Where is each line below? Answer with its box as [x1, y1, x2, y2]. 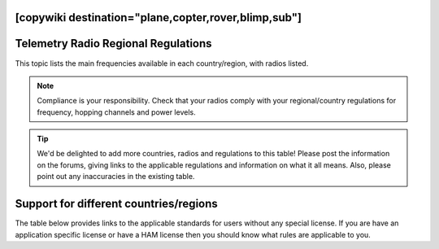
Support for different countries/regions [15, 197, 219, 211]
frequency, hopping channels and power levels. [37, 107, 196, 117]
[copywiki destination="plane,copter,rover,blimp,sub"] [15, 11, 302, 24]
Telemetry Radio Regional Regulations [15, 37, 212, 50]
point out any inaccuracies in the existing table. [37, 172, 195, 181]
